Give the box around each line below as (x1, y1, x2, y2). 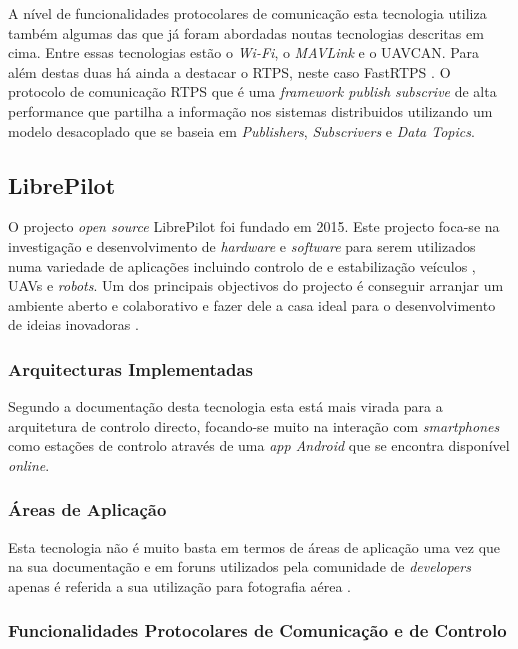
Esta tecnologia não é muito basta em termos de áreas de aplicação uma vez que (8, 536, 501, 557)
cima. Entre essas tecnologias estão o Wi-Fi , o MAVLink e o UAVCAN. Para (8, 42, 479, 63)
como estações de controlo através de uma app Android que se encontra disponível (8, 435, 510, 456)
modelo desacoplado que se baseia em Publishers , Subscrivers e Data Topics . (8, 120, 475, 141)
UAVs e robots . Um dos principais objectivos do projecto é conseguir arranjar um (8, 275, 504, 296)
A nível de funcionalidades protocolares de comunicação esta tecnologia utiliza (8, 3, 487, 23)
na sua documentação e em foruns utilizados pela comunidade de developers (8, 556, 471, 577)
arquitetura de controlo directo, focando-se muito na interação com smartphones (8, 415, 500, 436)
